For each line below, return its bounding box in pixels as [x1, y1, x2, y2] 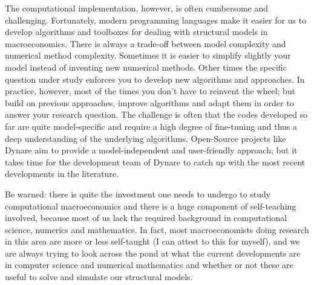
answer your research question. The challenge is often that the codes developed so [5, 108, 308, 121]
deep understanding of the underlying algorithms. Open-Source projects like [5, 132, 286, 144]
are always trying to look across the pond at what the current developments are [5, 246, 301, 259]
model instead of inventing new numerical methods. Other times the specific [5, 60, 287, 73]
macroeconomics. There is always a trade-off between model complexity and [5, 37, 286, 50]
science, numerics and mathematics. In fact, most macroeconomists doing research [5, 223, 309, 235]
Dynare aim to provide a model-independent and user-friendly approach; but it [5, 144, 298, 156]
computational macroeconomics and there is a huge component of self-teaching [5, 199, 296, 212]
